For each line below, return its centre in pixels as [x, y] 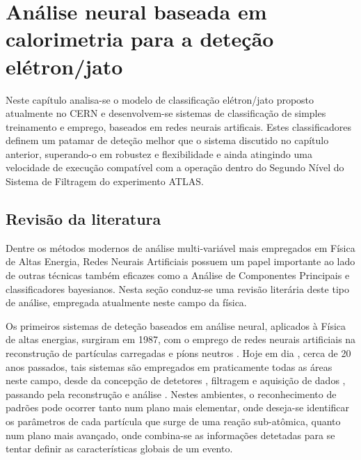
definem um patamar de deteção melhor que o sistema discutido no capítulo [167, 140]
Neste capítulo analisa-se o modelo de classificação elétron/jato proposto [160, 99]
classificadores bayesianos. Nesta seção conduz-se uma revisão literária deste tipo [177, 288]
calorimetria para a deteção [140, 39]
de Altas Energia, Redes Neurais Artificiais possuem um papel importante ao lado [180, 261]
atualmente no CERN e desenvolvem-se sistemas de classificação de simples [166, 113]
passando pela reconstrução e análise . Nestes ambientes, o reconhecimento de [171, 394]
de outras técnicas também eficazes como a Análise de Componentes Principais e [178, 275]
